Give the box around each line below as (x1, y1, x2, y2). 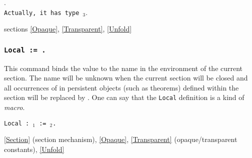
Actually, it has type (4, 9, 79, 16)
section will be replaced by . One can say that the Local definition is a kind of (4, 92, 244, 102)
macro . (4, 102, 25, 112)
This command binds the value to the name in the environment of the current (4, 62, 243, 73)
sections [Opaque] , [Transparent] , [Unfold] (4, 23, 132, 34)
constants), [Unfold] (4, 143, 64, 154)
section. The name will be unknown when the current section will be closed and (4, 72, 248, 83)
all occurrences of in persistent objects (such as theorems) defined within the (4, 82, 239, 92)
